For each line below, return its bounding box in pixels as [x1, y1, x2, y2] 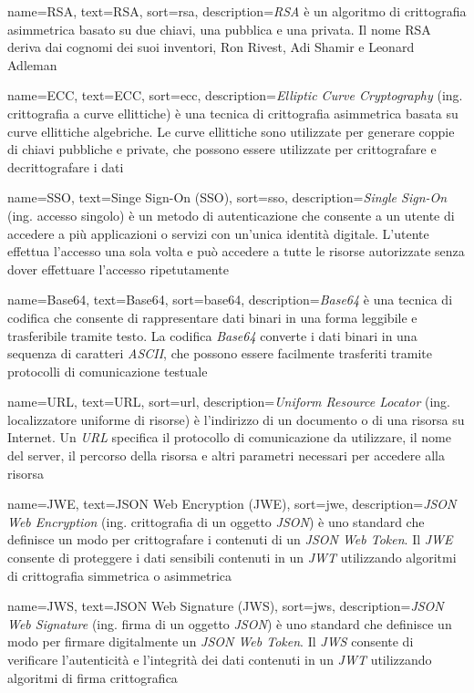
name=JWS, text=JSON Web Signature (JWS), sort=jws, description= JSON [7, 596, 444, 615]
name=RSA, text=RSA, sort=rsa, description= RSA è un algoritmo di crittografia [7, 2, 467, 20]
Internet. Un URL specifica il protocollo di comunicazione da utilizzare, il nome [7, 428, 451, 447]
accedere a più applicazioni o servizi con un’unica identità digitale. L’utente [7, 223, 429, 243]
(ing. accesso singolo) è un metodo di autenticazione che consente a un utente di [7, 205, 455, 224]
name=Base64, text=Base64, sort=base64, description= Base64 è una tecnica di [7, 290, 453, 309]
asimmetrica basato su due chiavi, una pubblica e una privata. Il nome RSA [7, 19, 431, 38]
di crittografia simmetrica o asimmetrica [7, 565, 232, 584]
